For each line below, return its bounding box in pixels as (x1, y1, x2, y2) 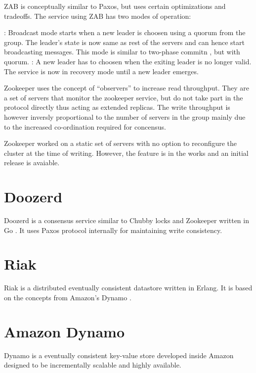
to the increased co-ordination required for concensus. (4, 121, 166, 132)
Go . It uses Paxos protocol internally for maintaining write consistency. (4, 225, 222, 235)
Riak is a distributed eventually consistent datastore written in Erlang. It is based (4, 282, 253, 293)
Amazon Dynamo (4, 321, 125, 341)
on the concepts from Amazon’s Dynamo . (4, 292, 131, 302)
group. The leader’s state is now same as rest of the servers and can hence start (4, 37, 245, 47)
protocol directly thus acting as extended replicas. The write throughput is (4, 102, 230, 112)
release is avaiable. (4, 157, 60, 168)
